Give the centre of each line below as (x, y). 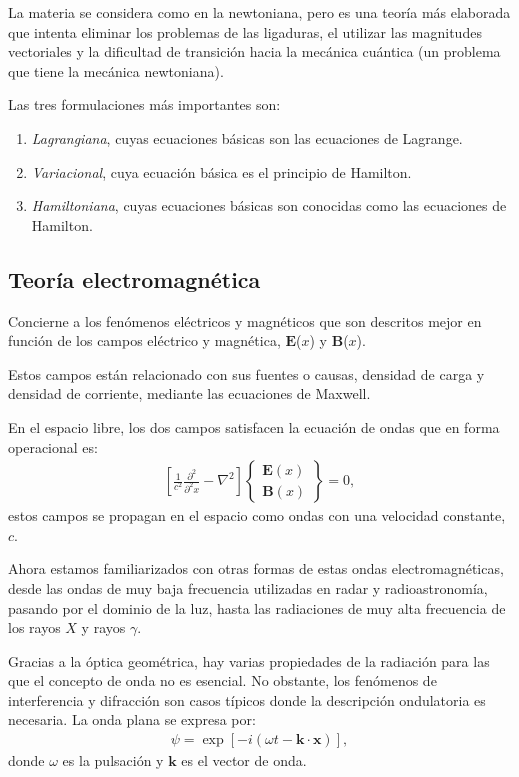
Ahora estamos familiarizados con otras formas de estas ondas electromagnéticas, (256, 568)
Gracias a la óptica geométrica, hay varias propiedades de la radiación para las (249, 660)
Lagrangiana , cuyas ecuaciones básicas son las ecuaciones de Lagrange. (247, 137)
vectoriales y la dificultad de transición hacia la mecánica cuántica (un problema (254, 51)
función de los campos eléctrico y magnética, (144, 340)
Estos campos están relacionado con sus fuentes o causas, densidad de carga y (246, 373)
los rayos (34, 627)
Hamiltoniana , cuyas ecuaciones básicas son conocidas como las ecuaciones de (269, 205)
